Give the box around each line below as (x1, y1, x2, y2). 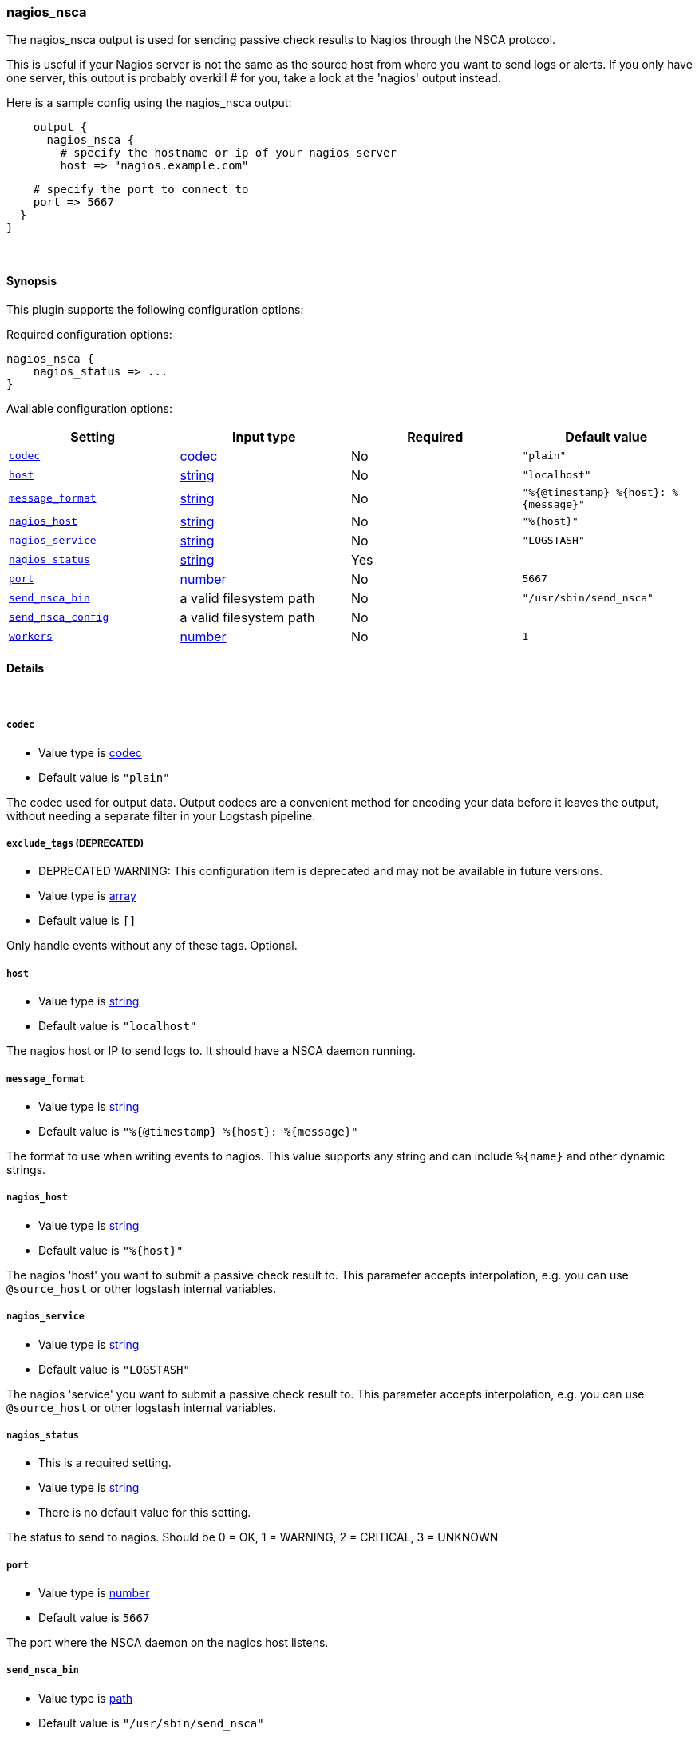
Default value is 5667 (38, 1611, 150, 1625)
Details (6, 661, 45, 676)
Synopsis (6, 273, 57, 288)
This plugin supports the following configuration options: (6, 302, 304, 316)
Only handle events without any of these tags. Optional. (6, 938, 298, 953)
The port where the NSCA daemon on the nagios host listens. (6, 1636, 329, 1650)
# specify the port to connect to (33, 183, 249, 196)
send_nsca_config (9, 611, 109, 624)
